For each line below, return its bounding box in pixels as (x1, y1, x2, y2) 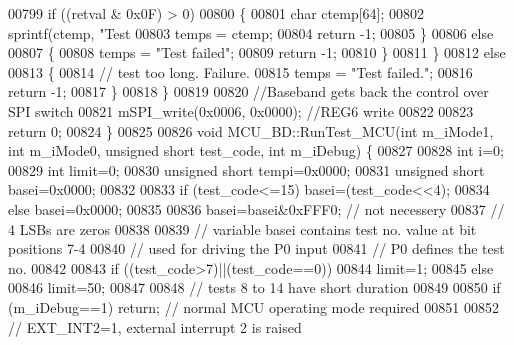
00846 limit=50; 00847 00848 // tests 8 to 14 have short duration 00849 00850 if (8, 277, 501, 298)
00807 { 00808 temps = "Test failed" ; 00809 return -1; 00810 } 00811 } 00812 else (8, 42, 506, 63)
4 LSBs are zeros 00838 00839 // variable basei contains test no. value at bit (8, 218, 477, 239)
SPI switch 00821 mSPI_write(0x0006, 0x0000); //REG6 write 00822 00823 (8, 100, 474, 121)
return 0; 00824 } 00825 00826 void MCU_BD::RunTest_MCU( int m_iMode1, (8, 120, 494, 141)
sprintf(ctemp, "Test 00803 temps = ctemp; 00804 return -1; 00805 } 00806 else (8, 22, 494, 43)
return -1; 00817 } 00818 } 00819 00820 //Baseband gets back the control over (8, 81, 489, 102)
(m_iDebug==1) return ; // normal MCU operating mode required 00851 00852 (8, 296, 499, 317)
